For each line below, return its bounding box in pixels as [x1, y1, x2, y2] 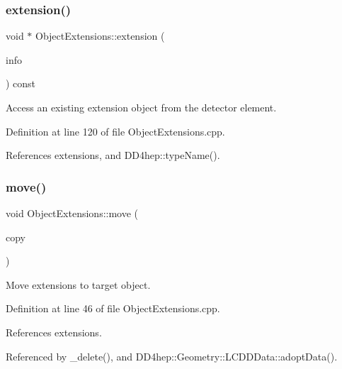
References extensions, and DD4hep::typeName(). [6, 148, 220, 163]
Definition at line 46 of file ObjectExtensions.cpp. [6, 301, 220, 316]
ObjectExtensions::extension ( [35, 28, 165, 43]
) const [6, 76, 36, 91]
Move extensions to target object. [6, 277, 151, 292]
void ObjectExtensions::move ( [6, 206, 139, 220]
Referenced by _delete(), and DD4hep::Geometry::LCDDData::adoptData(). [6, 348, 338, 363]
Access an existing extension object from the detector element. [6, 100, 277, 114]
